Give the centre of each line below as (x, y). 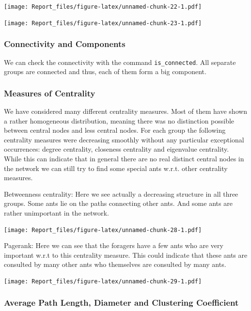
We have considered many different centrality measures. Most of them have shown (126, 111)
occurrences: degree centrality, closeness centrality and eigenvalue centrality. (117, 149)
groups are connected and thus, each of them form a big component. (105, 71)
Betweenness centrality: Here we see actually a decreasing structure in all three (121, 194)
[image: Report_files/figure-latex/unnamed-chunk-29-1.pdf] (103, 281)
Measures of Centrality (50, 93)
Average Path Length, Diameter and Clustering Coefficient (121, 302)
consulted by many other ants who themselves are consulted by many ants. (115, 264)
